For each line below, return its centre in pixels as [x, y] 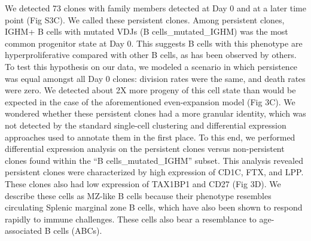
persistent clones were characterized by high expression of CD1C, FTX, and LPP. [154, 172]
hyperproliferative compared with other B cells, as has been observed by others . [151, 55]
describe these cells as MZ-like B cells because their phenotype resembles [138, 195]
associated [23, 231]
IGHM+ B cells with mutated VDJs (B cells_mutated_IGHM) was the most [147, 31]
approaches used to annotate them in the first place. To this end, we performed [150, 137]
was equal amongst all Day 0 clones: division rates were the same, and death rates [155, 78]
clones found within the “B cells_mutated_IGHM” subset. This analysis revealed [154, 160]
